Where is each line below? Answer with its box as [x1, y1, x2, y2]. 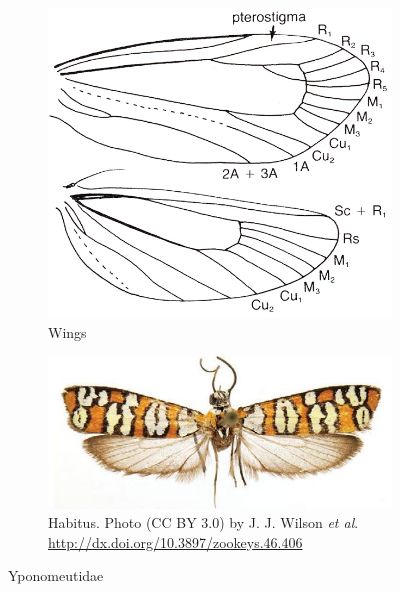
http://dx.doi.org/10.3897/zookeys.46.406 [48, 531, 303, 552]
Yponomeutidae [8, 565, 104, 586]
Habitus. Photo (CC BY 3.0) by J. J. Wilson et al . [48, 512, 359, 533]
